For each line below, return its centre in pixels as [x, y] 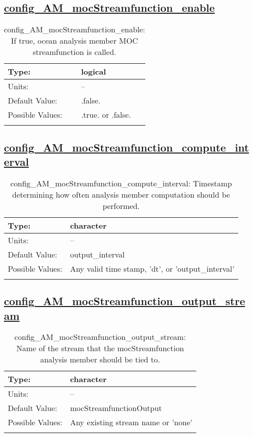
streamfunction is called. [75, 52]
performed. [121, 206]
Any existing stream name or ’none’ [131, 422]
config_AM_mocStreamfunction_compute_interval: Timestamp [121, 183]
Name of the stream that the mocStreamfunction [100, 348]
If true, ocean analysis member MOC [74, 41]
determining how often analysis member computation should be [121, 194]
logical [93, 72]
